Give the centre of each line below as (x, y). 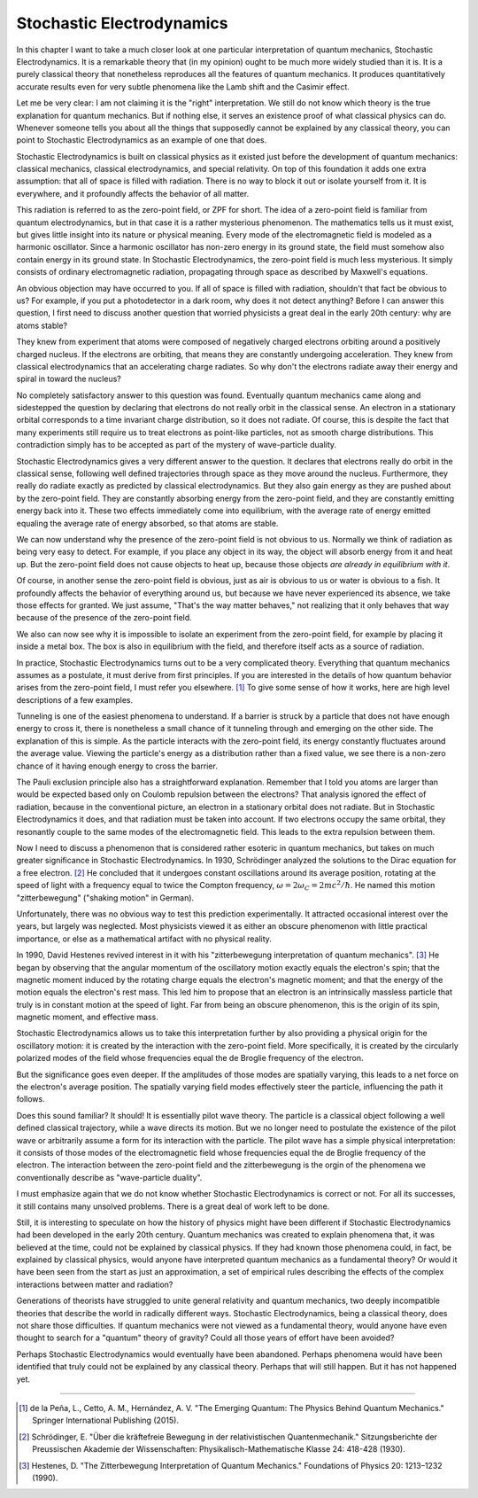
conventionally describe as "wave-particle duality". (109, 1177)
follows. (31, 1099)
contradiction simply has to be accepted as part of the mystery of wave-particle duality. (176, 445)
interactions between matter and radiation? (95, 1284)
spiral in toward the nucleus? (69, 379)
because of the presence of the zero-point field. (104, 618)
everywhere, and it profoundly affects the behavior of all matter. (133, 193)
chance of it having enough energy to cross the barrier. (117, 766)
